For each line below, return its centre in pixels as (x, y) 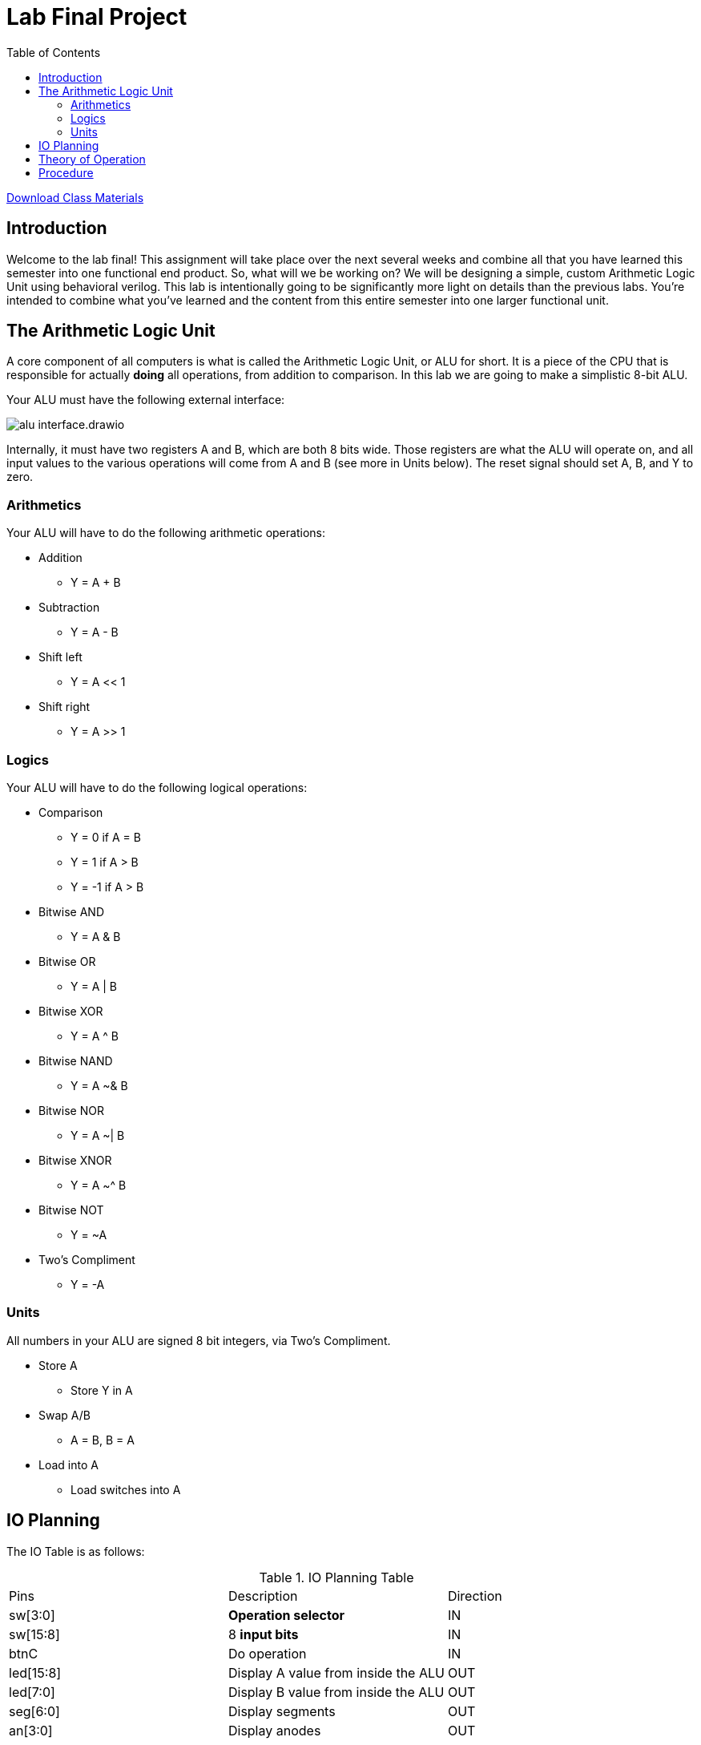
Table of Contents (54, 52)
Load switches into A (126, 1489)
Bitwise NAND (76, 1060)
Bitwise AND (71, 911)
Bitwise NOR (71, 1110)
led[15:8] (35, 1672)
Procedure (66, 172)
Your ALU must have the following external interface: (146, 400)
